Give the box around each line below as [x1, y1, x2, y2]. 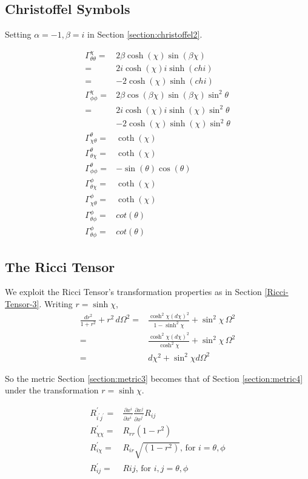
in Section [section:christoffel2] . [87, 28, 203, 41]
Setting [5, 28, 32, 41]
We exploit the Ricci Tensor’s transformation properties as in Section [5, 285, 262, 298]
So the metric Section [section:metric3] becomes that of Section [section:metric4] [5, 372, 303, 384]
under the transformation [5, 384, 99, 396]
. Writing [39, 297, 73, 310]
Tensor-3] [5, 297, 39, 310]
